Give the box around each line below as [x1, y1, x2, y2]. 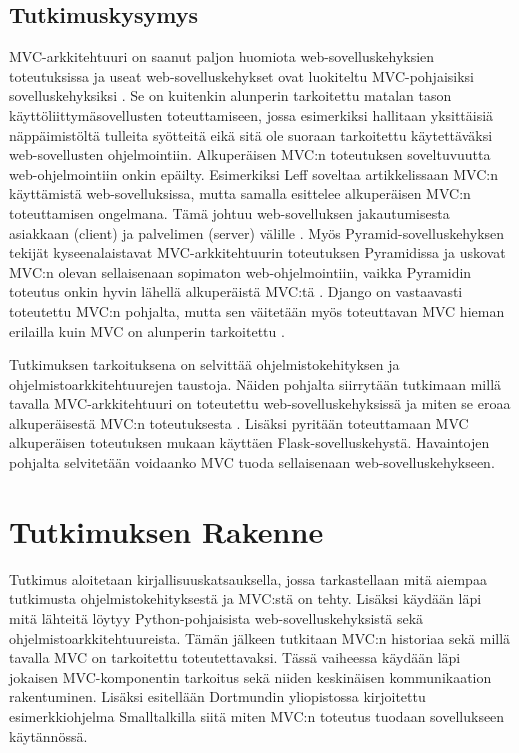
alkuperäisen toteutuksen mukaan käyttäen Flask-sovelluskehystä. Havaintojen [9, 432, 490, 453]
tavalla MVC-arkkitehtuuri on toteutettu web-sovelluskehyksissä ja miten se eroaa [9, 393, 511, 414]
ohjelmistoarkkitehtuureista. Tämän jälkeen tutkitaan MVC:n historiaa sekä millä [9, 627, 511, 648]
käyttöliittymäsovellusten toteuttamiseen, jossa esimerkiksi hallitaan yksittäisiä [9, 104, 494, 125]
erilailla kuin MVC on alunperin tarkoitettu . [9, 320, 285, 341]
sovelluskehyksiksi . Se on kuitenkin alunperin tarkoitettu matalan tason [9, 85, 452, 106]
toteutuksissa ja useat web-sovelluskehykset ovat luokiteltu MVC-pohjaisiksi [9, 65, 475, 86]
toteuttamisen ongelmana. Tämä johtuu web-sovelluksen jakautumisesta [9, 202, 450, 223]
